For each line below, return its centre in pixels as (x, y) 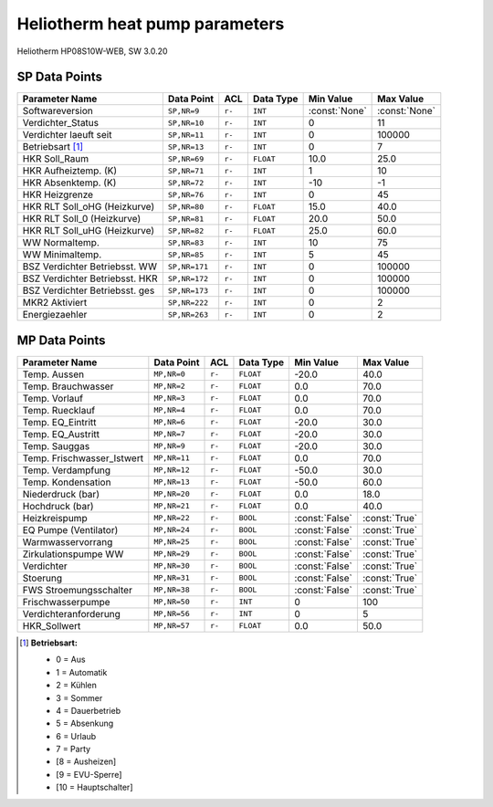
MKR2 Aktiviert (55, 303)
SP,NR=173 (188, 291)
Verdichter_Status (61, 123)
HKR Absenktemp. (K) (69, 183)
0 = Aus (71, 660)
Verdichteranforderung (71, 613)
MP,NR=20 (172, 494)
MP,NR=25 (172, 542)
